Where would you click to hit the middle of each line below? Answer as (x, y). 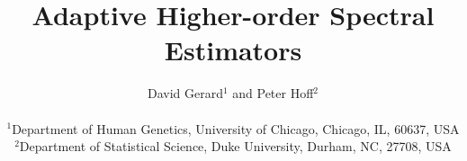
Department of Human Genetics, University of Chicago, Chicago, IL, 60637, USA (236, 128)
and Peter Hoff (273, 93)
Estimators (233, 50)
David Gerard (185, 93)
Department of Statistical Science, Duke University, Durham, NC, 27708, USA (235, 146)
